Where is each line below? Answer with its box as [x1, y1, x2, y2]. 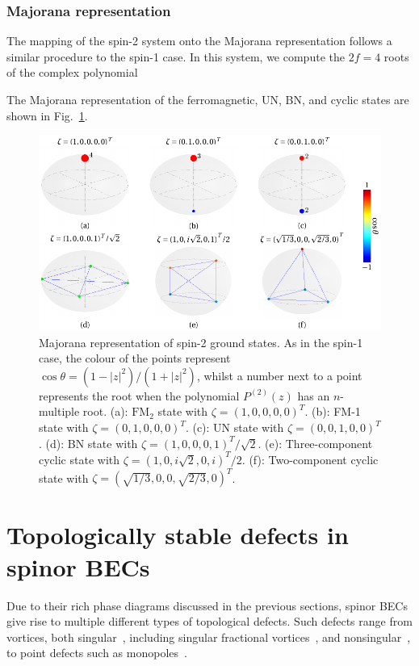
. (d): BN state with [39, 434, 138, 451]
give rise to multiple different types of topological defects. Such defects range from [6, 613, 413, 630]
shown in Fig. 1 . [6, 107, 88, 124]
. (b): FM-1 [304, 403, 361, 420]
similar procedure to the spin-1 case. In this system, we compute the [6, 48, 345, 65]
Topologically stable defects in [6, 518, 349, 551]
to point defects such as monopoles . [6, 644, 187, 661]
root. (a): [82, 403, 128, 420]
